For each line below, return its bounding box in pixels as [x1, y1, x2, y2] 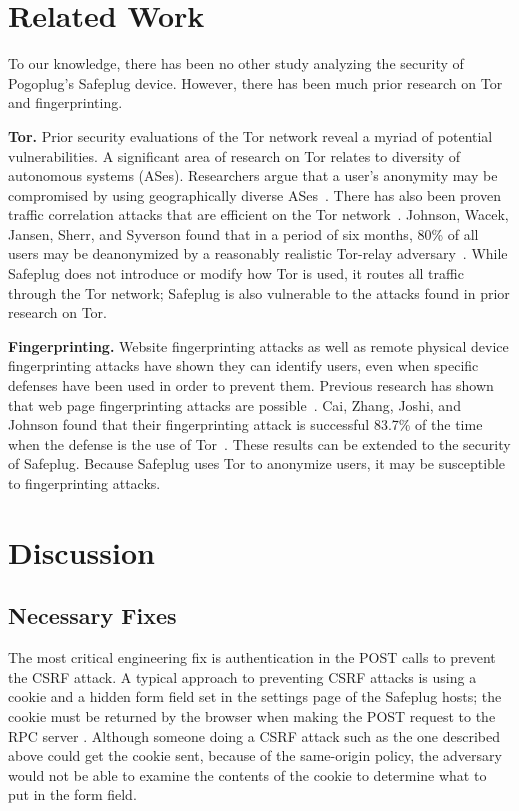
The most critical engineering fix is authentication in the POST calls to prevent [8, 647, 496, 668]
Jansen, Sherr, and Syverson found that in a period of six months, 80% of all [8, 223, 479, 244]
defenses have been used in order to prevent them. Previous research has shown [8, 375, 494, 396]
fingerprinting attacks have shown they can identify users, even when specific [8, 355, 479, 376]
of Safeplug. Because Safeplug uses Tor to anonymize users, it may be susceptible [8, 453, 505, 474]
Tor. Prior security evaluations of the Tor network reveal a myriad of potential [8, 125, 493, 146]
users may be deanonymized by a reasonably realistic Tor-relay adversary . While [8, 243, 508, 264]
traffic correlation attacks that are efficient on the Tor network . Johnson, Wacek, [8, 204, 509, 225]
